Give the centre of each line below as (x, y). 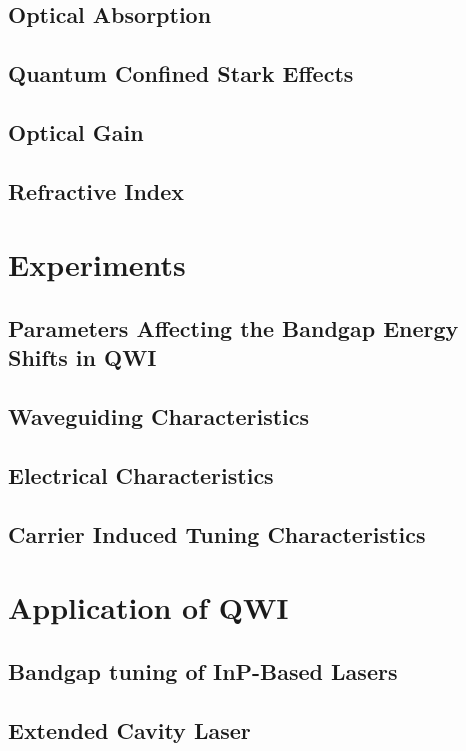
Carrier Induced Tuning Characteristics (217, 533)
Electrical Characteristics (141, 474)
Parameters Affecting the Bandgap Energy (233, 327)
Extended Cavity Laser (129, 729)
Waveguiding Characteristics (159, 416)
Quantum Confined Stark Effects (181, 73)
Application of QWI (148, 607)
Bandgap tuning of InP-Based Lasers (203, 670)
